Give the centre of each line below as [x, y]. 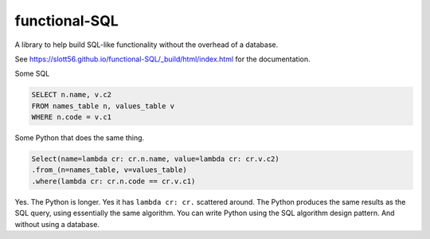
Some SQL [32, 74]
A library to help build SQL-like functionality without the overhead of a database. [147, 45]
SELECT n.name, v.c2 [71, 95]
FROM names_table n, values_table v [103, 106]
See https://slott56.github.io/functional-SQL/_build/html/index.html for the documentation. [162, 59]
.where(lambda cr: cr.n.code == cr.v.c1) [113, 181]
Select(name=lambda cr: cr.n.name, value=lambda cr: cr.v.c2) [155, 159]
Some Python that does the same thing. [80, 138]
